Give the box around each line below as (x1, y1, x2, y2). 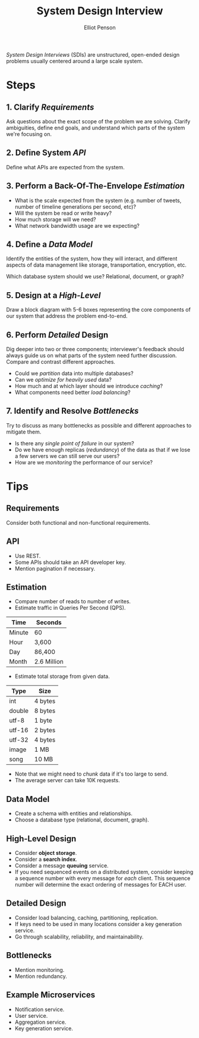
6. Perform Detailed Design (6, 330, 109, 340)
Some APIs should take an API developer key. (14, 559, 127, 566)
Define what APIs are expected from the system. (6, 163, 125, 171)
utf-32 (9, 736, 29, 744)
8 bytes (34, 707, 56, 715)
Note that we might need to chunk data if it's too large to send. (14, 770, 168, 777)
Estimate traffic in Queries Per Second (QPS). (14, 604, 126, 612)
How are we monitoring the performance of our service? (14, 458, 153, 466)
